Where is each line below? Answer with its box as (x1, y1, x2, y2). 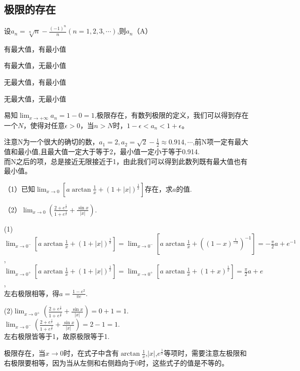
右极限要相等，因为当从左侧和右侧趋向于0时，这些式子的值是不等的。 (4, 357, 228, 368)
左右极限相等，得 (4, 288, 59, 298)
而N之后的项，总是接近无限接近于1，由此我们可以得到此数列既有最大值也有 (4, 156, 248, 166)
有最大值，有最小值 (4, 43, 66, 54)
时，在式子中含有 (63, 348, 119, 358)
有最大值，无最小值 (4, 60, 66, 70)
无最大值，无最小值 (4, 93, 66, 103)
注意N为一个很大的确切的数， (4, 136, 99, 147)
